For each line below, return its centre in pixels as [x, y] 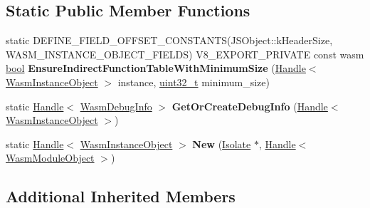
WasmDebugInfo [116, 106]
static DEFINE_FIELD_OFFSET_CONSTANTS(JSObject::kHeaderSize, [169, 40]
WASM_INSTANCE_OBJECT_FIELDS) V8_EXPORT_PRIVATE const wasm [185, 54]
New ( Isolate [222, 144]
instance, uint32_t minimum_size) [194, 82]
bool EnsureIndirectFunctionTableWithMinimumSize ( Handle [156, 68]
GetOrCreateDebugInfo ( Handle [250, 106]
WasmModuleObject [50, 158]
